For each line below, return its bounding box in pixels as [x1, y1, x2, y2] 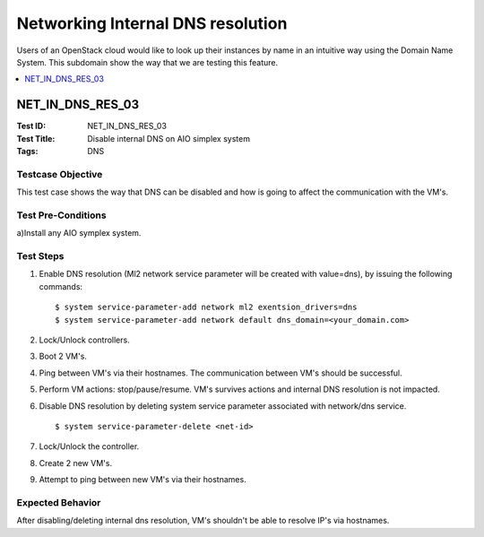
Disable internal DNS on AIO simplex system [87, 133, 251, 143]
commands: [39, 281, 83, 291]
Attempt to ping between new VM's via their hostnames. [39, 474, 246, 485]
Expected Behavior [16, 496, 101, 508]
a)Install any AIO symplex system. [16, 228, 142, 238]
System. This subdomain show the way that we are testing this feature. [16, 56, 279, 67]
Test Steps [16, 250, 65, 263]
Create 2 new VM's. [39, 457, 112, 468]
